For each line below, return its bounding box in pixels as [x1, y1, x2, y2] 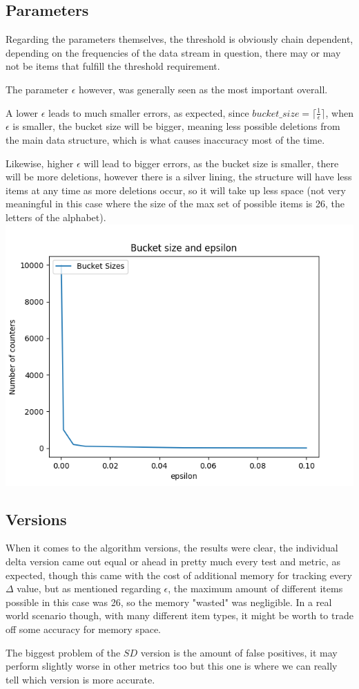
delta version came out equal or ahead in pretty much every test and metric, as [6, 554, 340, 568]
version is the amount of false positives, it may [140, 645, 338, 659]
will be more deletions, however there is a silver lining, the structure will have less [6, 169, 352, 184]
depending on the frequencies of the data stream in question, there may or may [6, 45, 341, 59]
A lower [6, 105, 39, 120]
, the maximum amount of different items [168, 581, 343, 596]
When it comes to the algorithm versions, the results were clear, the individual [6, 540, 338, 555]
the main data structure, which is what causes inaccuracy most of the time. [6, 133, 325, 147]
